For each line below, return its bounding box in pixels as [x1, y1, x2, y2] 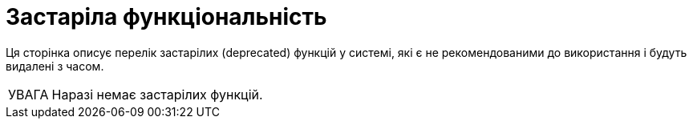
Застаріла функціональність [6, 3, 327, 30]
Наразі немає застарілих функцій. [51, 86, 263, 103]
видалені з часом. [6, 58, 104, 73]
